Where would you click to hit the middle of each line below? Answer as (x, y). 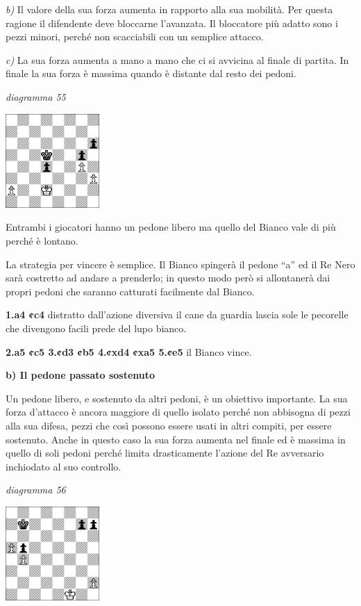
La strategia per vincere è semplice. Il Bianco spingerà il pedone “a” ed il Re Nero (180, 264)
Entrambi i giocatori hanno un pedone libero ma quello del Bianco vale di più (171, 227)
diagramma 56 (36, 490)
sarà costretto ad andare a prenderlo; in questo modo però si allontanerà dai (168, 278)
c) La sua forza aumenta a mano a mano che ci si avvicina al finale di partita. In (177, 59)
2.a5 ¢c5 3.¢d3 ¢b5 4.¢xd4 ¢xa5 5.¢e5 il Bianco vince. (129, 351)
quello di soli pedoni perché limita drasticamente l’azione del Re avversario (165, 453)
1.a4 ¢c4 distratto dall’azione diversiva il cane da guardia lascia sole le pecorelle (177, 314)
